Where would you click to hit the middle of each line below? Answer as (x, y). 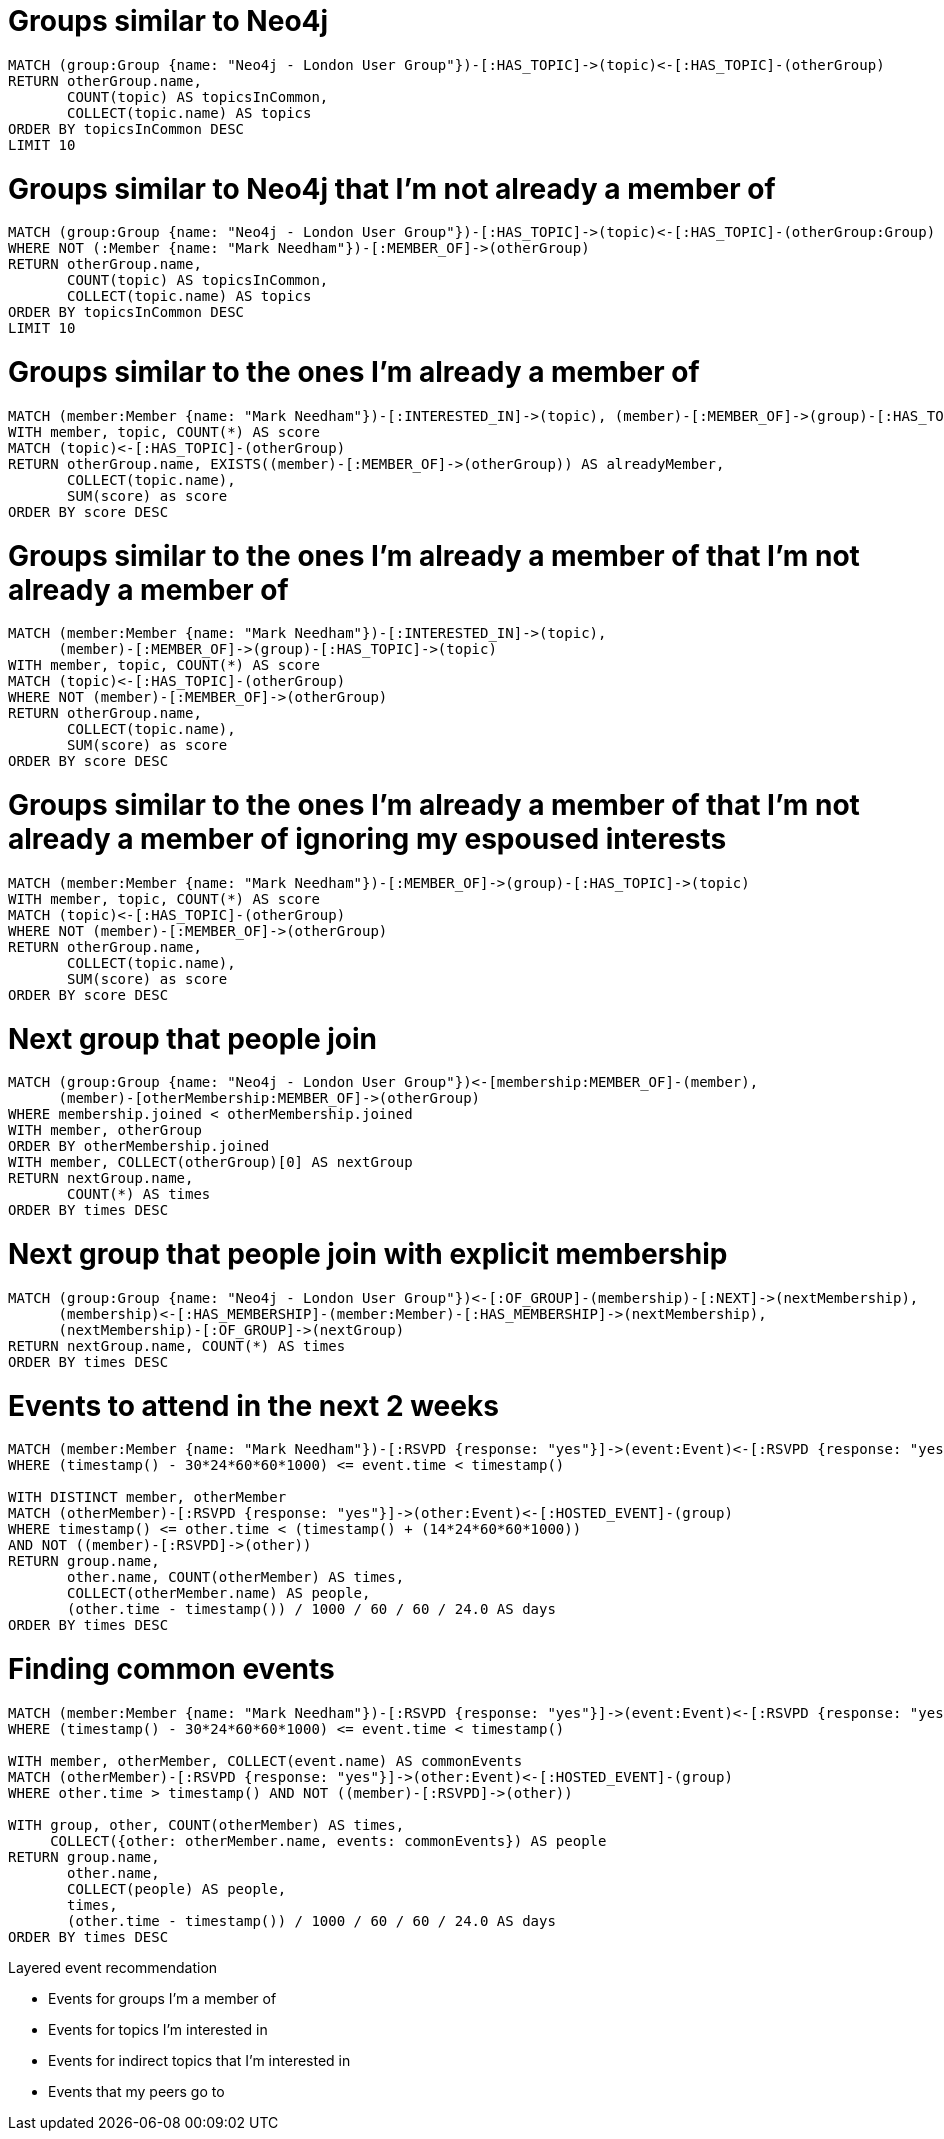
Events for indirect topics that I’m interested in (199, 2060)
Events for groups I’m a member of (162, 1998)
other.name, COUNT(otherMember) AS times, (236, 1577)
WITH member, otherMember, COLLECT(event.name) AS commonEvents (265, 1760)
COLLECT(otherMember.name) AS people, (219, 1593)
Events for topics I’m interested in (158, 2029)
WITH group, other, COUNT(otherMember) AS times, (206, 1824)
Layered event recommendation (113, 1967)
